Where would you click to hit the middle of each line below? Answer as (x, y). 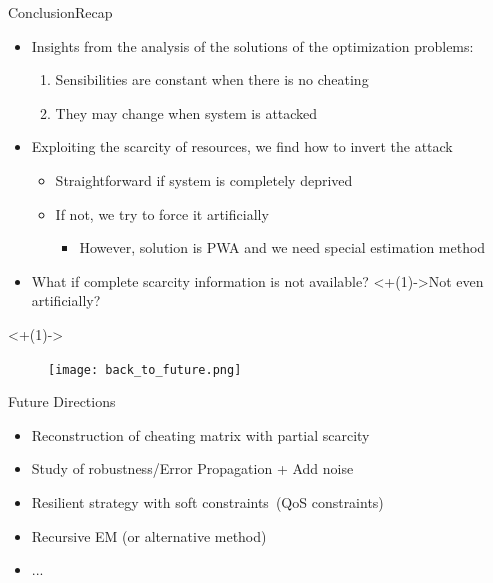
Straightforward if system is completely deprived (204, 179)
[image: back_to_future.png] (145, 369)
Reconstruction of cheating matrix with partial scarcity (200, 434)
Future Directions (62, 401)
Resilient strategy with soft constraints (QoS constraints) (207, 501)
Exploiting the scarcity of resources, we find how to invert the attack (242, 146)
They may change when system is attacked (186, 112)
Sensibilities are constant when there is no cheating (212, 79)
